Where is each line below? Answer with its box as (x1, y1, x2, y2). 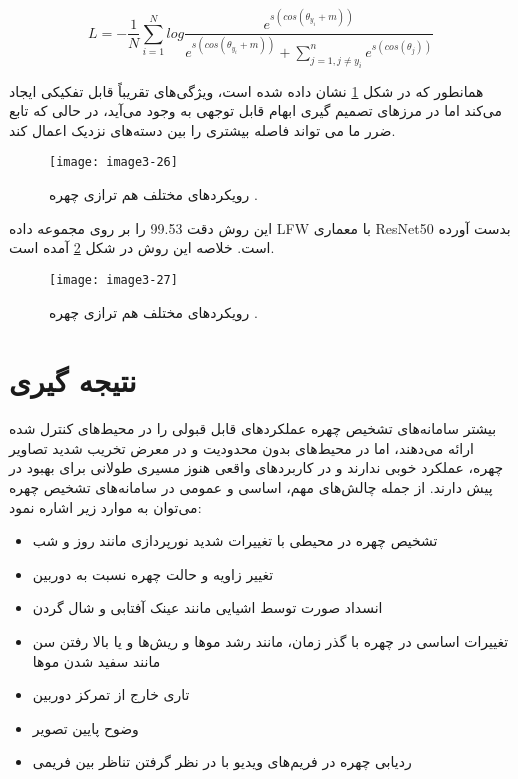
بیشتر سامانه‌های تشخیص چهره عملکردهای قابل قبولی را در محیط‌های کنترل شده (9, 418, 497, 439)
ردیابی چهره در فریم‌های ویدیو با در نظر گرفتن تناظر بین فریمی (32, 751, 412, 772)
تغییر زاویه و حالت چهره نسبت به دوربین (32, 563, 274, 584)
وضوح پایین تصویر (32, 717, 139, 738)
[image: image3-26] (49, 155, 178, 170)
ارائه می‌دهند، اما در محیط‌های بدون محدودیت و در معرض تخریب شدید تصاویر (9, 437, 474, 458)
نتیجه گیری (9, 360, 137, 401)
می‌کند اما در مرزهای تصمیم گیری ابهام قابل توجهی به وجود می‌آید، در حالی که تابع (9, 100, 502, 121)
